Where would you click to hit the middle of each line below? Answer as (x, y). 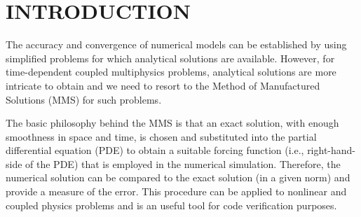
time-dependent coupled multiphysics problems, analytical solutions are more (171, 72)
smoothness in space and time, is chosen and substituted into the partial (161, 136)
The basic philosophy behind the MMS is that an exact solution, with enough (172, 123)
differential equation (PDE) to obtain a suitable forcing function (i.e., (155, 150)
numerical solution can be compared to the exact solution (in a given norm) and (178, 177)
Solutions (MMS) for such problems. (84, 99)
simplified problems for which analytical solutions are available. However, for (170, 58)
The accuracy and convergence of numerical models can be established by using (176, 44)
